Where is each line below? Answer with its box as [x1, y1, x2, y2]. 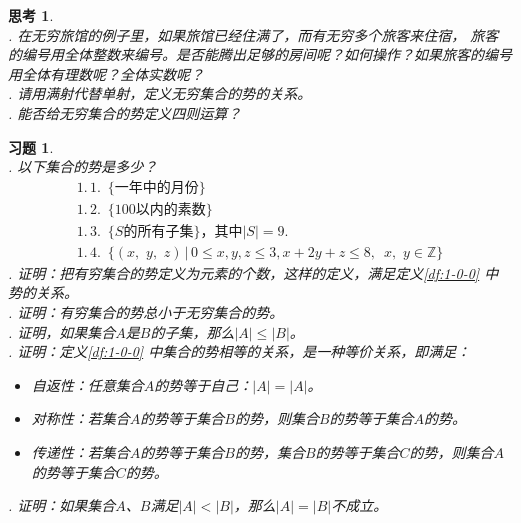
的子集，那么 [150, 321, 235, 342]
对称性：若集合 [31, 408, 130, 429]
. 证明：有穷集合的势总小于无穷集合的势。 [8, 302, 284, 323]
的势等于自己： [154, 374, 253, 395]
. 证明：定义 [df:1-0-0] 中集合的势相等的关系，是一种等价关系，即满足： [8, 341, 471, 362]
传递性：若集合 [31, 442, 130, 463]
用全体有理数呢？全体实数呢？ [8, 63, 204, 84]
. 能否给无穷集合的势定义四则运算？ [8, 102, 242, 123]
